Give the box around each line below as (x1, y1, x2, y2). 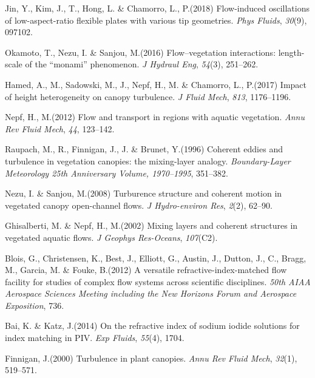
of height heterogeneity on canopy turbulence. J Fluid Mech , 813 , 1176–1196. (5, 90, 291, 103)
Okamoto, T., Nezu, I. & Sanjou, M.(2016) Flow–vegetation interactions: (5, 46, 276, 58)
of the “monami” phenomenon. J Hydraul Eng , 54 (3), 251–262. (25, 58, 259, 70)
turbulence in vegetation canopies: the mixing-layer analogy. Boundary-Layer (5, 154, 291, 167)
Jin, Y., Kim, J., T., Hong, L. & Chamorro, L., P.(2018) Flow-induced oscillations (5, 2, 310, 14)
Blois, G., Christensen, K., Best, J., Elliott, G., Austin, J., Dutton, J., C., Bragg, (5, 251, 307, 264)
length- (278, 46, 305, 58)
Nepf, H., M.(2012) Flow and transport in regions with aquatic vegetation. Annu (5, 110, 305, 123)
